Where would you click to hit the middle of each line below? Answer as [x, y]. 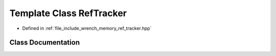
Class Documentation [45, 43]
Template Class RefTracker [68, 13]
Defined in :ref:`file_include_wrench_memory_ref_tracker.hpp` [87, 28]
